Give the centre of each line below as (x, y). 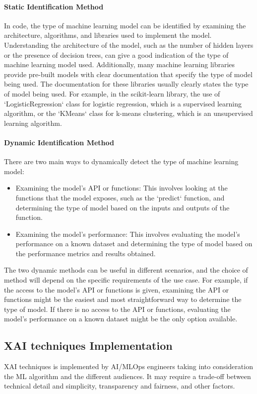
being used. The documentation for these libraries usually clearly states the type (126, 84)
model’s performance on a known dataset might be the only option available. (121, 319)
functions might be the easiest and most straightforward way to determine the (123, 299)
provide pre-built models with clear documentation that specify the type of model (128, 74)
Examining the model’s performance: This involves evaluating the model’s (128, 234)
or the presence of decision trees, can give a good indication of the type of (116, 54)
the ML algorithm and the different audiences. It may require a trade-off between (128, 376)
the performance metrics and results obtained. (86, 253)
